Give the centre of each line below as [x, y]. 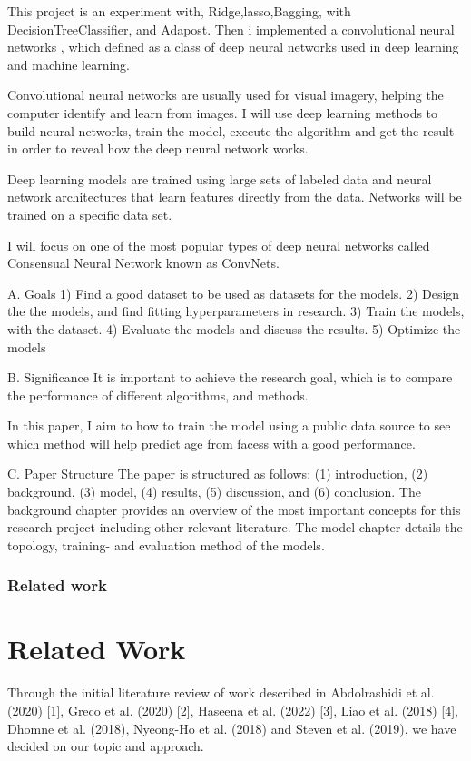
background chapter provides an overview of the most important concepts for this [234, 509]
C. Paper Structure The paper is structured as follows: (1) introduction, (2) [218, 474]
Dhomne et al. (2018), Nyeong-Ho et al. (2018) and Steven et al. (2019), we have [232, 728]
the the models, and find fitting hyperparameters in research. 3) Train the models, [236, 311]
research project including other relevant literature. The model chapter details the [235, 527]
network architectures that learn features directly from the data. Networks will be [235, 197]
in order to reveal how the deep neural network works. [158, 148]
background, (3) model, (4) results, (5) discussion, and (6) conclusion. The [214, 492]
